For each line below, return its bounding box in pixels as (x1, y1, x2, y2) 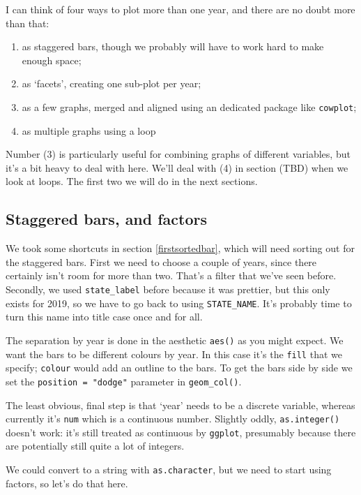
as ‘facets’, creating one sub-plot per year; (22, 76, 201, 91)
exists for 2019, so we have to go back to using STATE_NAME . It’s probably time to (6, 295, 352, 310)
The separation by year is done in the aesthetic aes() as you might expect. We (6, 332, 344, 347)
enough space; (22, 52, 82, 67)
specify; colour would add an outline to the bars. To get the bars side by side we (6, 360, 353, 375)
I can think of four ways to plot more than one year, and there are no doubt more (6, 2, 355, 16)
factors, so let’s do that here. (6, 475, 128, 490)
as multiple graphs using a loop (22, 123, 156, 138)
